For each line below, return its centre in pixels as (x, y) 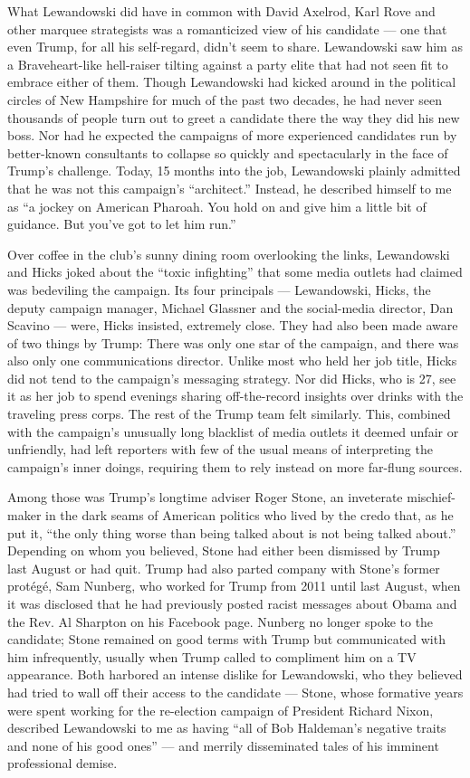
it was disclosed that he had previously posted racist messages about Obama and (232, 603)
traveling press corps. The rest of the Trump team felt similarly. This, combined (229, 414)
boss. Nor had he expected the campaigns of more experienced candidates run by (232, 135)
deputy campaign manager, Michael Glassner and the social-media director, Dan (230, 307)
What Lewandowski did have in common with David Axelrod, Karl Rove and (221, 11)
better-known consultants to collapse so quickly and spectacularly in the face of (228, 152)
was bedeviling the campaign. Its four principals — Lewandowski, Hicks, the (219, 289)
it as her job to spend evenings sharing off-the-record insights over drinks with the (235, 396)
